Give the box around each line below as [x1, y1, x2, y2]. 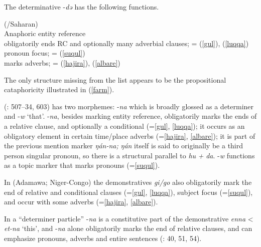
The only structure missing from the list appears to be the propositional [4, 74, 226, 85]
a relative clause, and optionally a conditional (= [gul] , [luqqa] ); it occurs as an [4, 120, 245, 131]
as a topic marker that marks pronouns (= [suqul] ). [4, 160, 160, 170]
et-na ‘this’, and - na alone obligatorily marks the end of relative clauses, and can [4, 223, 252, 233]
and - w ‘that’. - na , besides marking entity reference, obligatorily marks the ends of [4, 111, 257, 121]
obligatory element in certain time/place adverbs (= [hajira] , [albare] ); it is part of [4, 130, 255, 141]
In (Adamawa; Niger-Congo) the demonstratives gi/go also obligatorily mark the [4, 176, 252, 187]
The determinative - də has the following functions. [4, 2, 159, 12]
